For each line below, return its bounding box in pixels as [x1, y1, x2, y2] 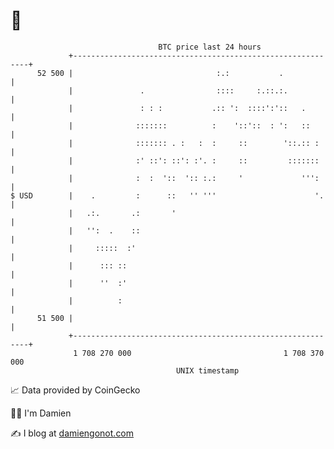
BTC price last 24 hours [158, 42, 262, 52]
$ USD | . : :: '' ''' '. [10, 190, 325, 201]
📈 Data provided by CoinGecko [10, 384, 141, 396]
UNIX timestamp [175, 365, 240, 376]
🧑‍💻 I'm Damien [10, 407, 72, 419]
